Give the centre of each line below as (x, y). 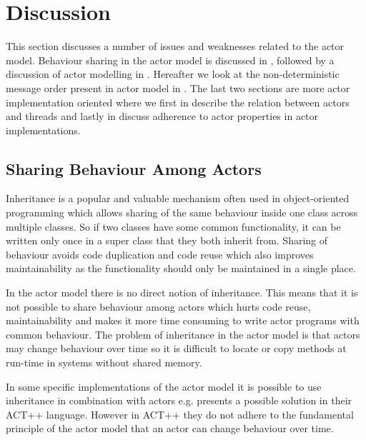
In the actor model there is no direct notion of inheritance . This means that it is (182, 292)
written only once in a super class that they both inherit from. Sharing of (167, 240)
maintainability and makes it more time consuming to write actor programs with (183, 320)
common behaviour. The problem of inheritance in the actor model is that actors (183, 334)
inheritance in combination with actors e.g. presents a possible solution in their (179, 400)
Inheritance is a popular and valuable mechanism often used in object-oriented (178, 198)
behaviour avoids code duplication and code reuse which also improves (160, 254)
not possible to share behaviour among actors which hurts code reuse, (158, 306)
